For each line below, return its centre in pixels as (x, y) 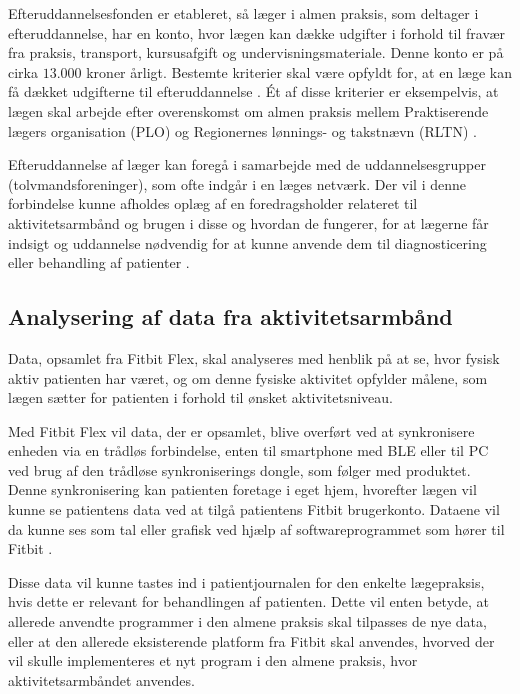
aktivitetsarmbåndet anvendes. (101, 679)
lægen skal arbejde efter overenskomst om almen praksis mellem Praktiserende (248, 110)
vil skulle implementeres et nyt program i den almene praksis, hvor (213, 660)
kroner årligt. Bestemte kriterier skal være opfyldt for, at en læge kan (299, 71)
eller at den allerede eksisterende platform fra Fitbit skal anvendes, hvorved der (251, 640)
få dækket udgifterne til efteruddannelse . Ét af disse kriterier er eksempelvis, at (253, 91)
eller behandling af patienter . (99, 262)
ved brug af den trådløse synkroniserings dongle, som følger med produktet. (239, 469)
